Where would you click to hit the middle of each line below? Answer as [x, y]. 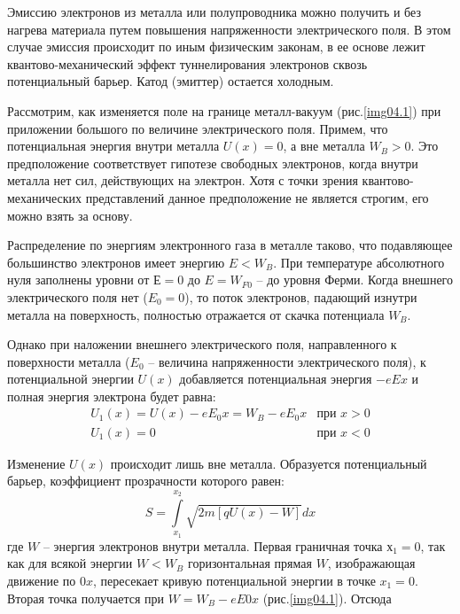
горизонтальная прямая [249, 563]
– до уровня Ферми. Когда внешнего [355, 280]
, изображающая [371, 563]
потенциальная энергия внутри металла [113, 146]
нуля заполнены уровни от [78, 280]
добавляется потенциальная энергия [276, 379]
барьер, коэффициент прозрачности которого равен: [146, 481]
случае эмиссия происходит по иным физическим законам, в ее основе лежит [216, 47]
